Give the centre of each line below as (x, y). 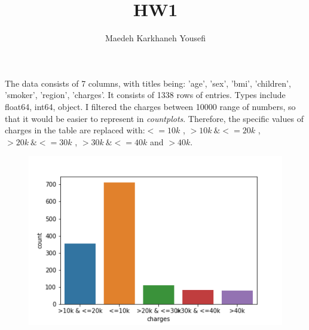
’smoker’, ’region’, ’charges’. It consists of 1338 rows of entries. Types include (145, 95)
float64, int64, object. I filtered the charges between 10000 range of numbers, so (150, 106)
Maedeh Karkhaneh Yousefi (155, 38)
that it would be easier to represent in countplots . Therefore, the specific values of (154, 118)
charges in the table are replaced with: (75, 130)
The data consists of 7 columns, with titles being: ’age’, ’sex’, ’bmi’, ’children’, (148, 83)
